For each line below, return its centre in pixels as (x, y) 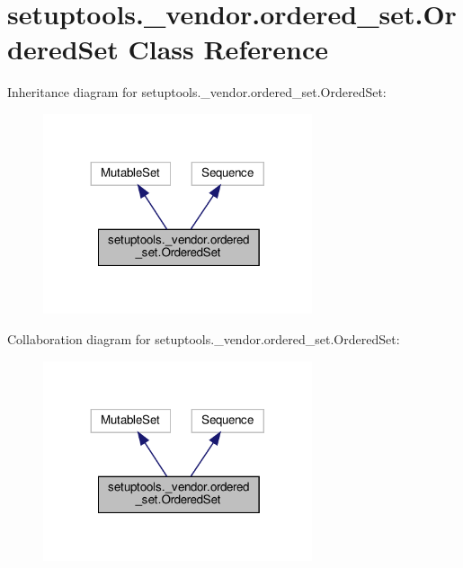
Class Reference (228, 49)
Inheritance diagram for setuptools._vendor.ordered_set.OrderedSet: (197, 92)
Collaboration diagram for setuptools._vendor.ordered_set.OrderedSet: (204, 339)
